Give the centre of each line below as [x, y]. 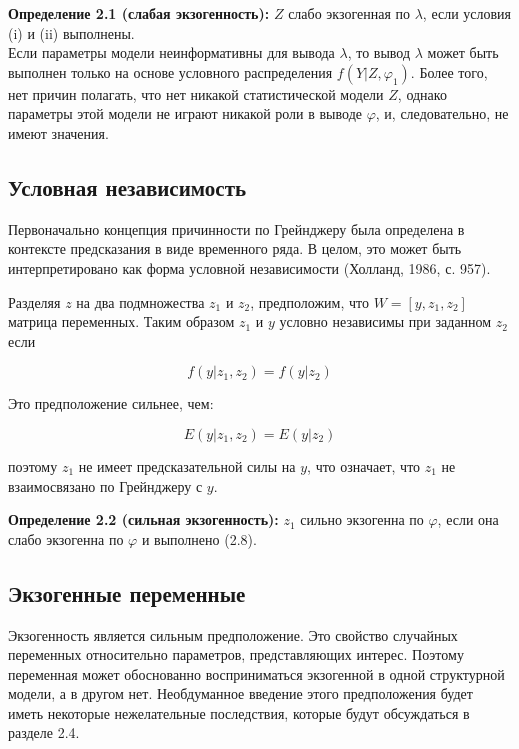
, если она [468, 519]
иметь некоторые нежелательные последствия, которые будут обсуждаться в [239, 712]
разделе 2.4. [44, 732]
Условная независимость [127, 186]
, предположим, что [309, 301]
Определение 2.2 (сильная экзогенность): [143, 519]
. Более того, [449, 71]
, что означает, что [364, 465]
